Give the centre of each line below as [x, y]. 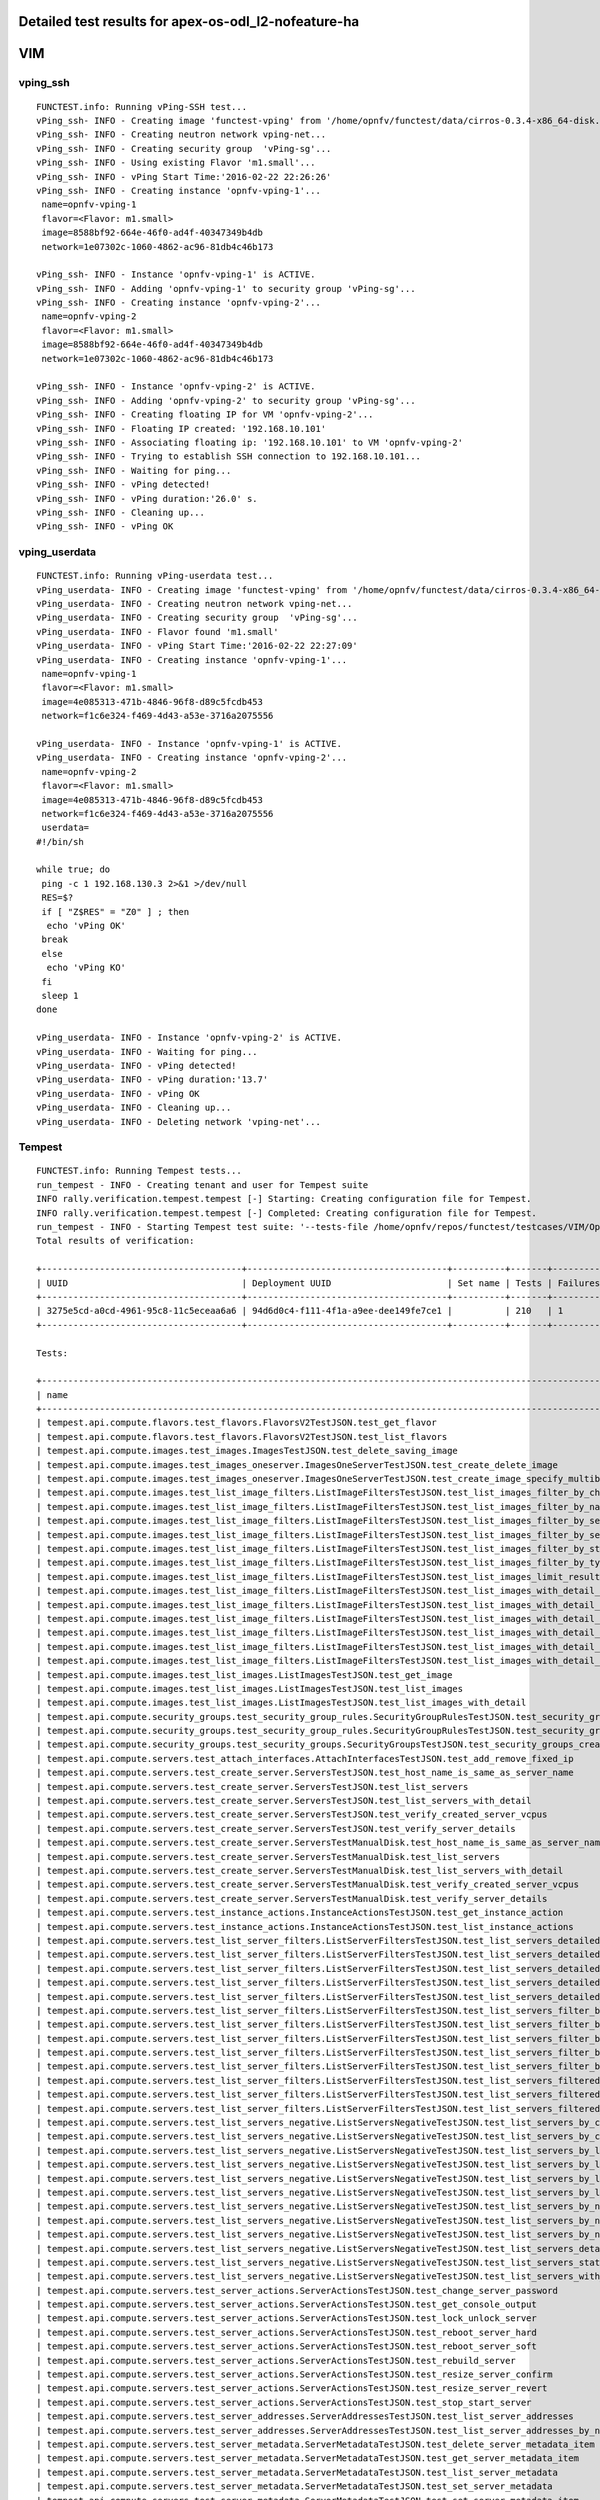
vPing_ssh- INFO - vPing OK [105, 526]
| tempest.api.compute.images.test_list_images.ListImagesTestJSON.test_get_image [244, 1674]
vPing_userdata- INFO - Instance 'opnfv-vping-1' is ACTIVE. [189, 743]
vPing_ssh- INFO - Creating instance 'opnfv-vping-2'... [179, 303]
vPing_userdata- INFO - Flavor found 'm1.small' [157, 631]
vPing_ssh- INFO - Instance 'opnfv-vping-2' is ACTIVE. [176, 386]
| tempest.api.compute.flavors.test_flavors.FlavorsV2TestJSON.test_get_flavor [236, 1423]
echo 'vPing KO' [86, 968]
